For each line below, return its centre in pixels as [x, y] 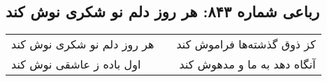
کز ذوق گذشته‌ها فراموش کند [246, 44]
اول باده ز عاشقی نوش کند [76, 64]
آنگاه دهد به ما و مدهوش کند [247, 64]
